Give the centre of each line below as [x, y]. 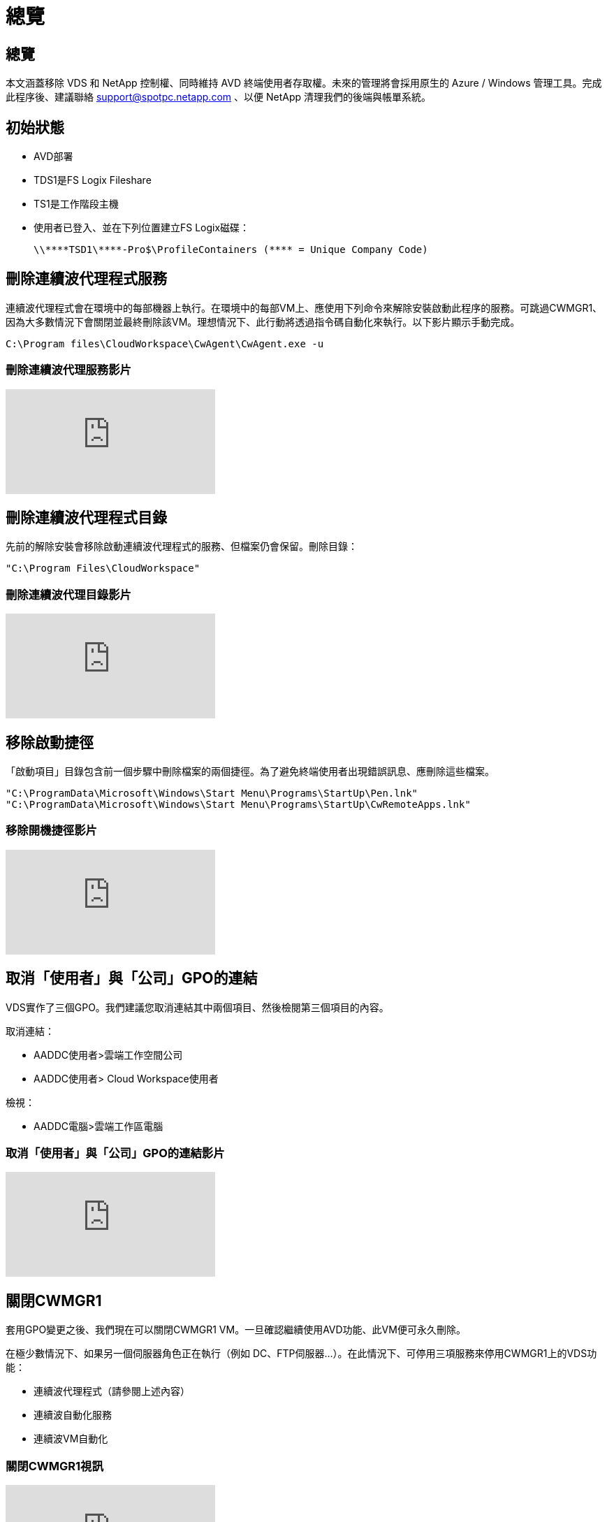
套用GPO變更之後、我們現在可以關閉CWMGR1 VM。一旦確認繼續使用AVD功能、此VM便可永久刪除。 [236, 1330]
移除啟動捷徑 [50, 742]
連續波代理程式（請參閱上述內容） [112, 1391]
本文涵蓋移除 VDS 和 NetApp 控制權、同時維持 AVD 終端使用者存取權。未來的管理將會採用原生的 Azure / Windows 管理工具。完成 [304, 83]
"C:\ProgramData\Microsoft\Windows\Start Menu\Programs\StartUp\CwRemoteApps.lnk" [238, 805]
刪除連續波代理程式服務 [86, 279]
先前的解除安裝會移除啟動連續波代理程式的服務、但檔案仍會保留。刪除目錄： [182, 546]
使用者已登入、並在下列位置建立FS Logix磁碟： [142, 228]
